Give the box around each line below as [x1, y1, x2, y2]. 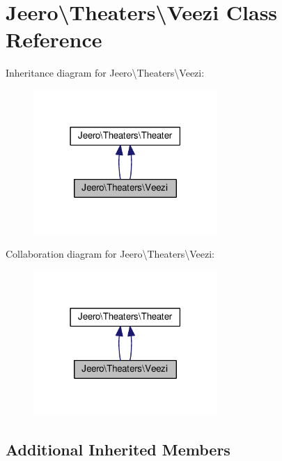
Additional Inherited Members [6, 438, 230, 460]
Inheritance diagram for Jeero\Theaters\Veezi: [6, 65, 205, 80]
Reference [6, 25, 102, 54]
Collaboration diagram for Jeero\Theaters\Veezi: [6, 247, 214, 261]
